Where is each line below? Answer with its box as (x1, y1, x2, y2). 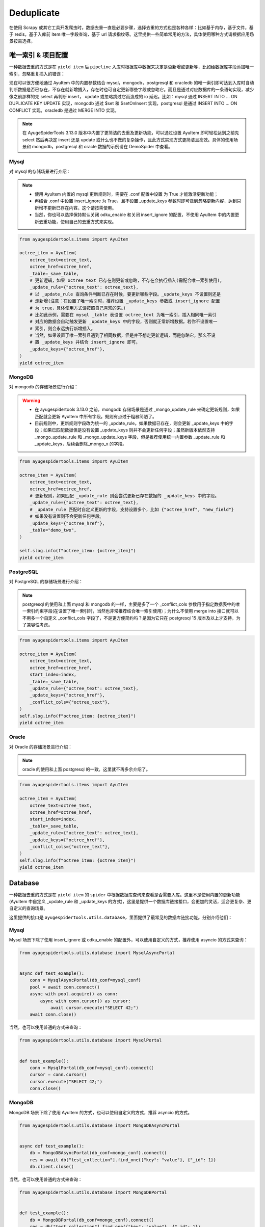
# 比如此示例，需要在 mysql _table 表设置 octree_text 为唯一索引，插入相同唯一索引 (29, 312, 217, 318)
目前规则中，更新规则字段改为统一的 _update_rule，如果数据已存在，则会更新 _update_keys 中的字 (34, 420, 234, 426)
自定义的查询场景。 (9, 906, 48, 911)
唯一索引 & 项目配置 (9, 51, 69, 59)
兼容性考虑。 (26, 622, 53, 628)
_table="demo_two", (29, 528, 77, 533)
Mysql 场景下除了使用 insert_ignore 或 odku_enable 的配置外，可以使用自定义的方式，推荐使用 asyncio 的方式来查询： (9, 936, 248, 942)
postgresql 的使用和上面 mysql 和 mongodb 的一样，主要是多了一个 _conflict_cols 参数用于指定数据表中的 (22, 601, 236, 607)
